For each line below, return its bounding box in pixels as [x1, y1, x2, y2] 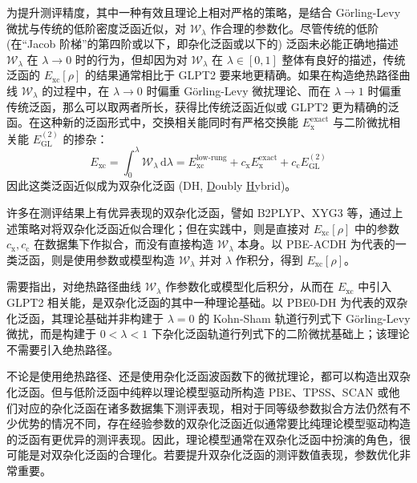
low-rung [196, 154, 227, 163]
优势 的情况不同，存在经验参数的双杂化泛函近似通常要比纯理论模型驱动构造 [17, 415, 411, 432]
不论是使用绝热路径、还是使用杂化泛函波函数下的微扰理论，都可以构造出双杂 [6, 368, 411, 384]
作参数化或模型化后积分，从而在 [165, 278, 334, 295]
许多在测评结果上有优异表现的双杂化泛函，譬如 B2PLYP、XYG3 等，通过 [6, 204, 392, 221]
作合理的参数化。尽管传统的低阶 [210, 19, 379, 36]
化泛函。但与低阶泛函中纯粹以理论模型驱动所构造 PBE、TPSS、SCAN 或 [6, 383, 389, 400]
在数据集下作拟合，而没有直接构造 [34, 235, 214, 252]
